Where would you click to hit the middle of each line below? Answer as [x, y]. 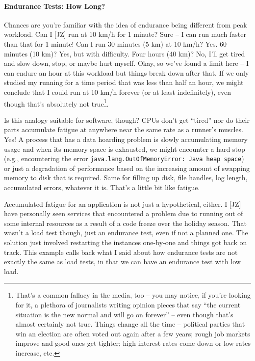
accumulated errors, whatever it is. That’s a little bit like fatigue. [102, 187]
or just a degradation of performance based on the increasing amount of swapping [127, 168]
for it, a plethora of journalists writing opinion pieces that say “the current [128, 304]
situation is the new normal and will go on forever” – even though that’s [124, 314]
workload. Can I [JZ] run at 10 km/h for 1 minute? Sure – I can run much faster [125, 34]
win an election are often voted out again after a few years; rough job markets [133, 333]
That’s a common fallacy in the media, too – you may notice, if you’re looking [133, 295]
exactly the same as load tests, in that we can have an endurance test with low [122, 262]
